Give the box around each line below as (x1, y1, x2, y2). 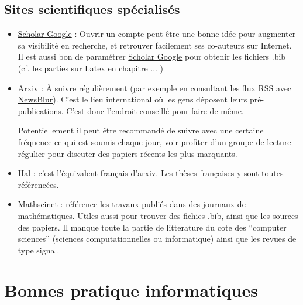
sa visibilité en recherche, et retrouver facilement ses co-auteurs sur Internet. (18, 39, 292, 51)
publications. (18, 104, 64, 116)
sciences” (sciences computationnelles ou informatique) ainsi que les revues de (18, 232, 297, 245)
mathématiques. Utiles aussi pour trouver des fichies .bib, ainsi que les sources (18, 209, 298, 221)
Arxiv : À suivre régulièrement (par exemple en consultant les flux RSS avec (18, 81, 292, 94)
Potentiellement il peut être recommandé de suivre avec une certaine (18, 124, 264, 136)
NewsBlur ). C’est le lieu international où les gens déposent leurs (18, 93, 247, 105)
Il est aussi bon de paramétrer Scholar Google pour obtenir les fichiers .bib (18, 50, 286, 63)
